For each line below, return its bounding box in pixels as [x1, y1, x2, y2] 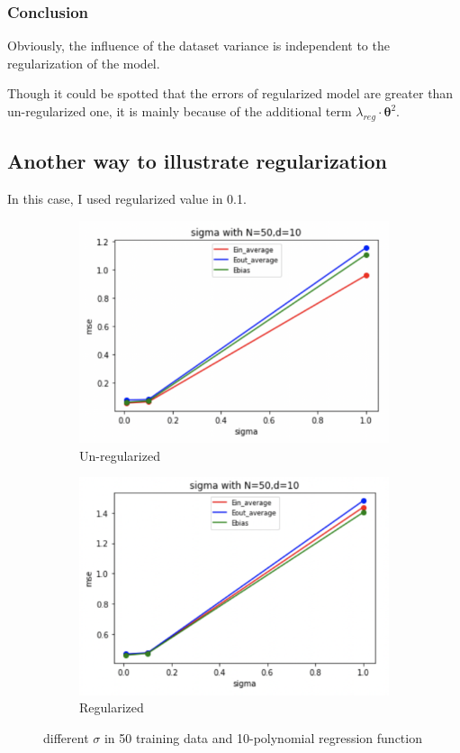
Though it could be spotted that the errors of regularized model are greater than [7, 84, 454, 103]
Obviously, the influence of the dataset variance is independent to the [7, 36, 390, 55]
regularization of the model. [7, 53, 160, 72]
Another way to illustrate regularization [7, 147, 388, 175]
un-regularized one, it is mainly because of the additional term [7, 102, 352, 120]
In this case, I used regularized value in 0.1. [7, 189, 247, 207]
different [43, 729, 89, 748]
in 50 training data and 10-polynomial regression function [104, 729, 422, 748]
